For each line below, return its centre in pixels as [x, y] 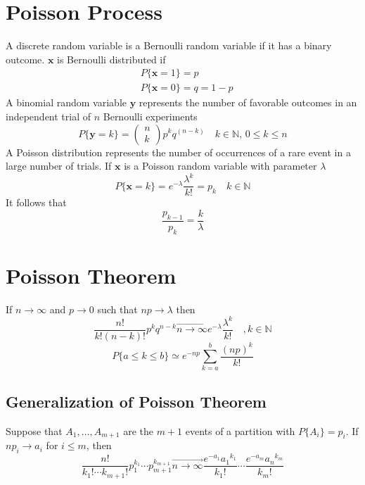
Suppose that [34, 430]
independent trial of [49, 116]
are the [138, 430]
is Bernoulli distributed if [111, 59]
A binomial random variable [66, 102]
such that [117, 309]
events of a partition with [240, 430]
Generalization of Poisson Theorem [136, 401]
